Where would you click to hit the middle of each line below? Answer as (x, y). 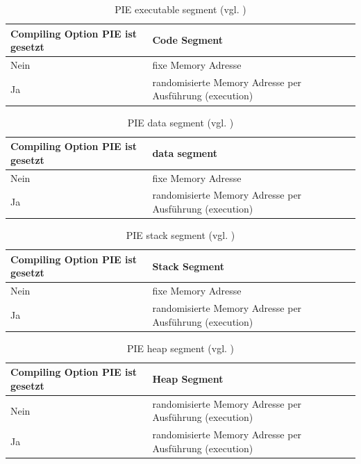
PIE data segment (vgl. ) (180, 122)
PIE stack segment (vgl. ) (180, 235)
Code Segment (188, 40)
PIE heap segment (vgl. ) (180, 348)
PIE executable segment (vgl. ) (180, 9)
